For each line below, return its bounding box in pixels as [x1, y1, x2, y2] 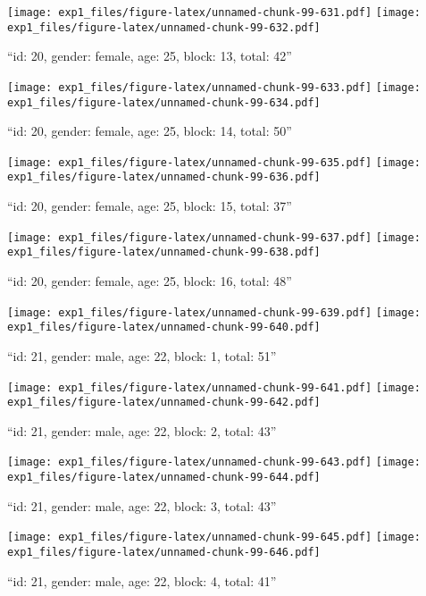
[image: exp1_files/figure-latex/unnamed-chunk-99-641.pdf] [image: [7, 381, 421, 394]
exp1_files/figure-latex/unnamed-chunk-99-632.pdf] [7, 21, 321, 34]
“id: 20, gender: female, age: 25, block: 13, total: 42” [7, 46, 292, 65]
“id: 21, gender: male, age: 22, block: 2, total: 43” [7, 421, 277, 440]
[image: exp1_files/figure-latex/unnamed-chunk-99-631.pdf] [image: [7, 6, 421, 19]
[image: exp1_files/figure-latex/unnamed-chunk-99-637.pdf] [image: [7, 231, 421, 244]
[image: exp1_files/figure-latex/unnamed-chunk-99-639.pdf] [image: [7, 306, 421, 319]
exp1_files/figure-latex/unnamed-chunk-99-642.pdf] [7, 396, 321, 409]
